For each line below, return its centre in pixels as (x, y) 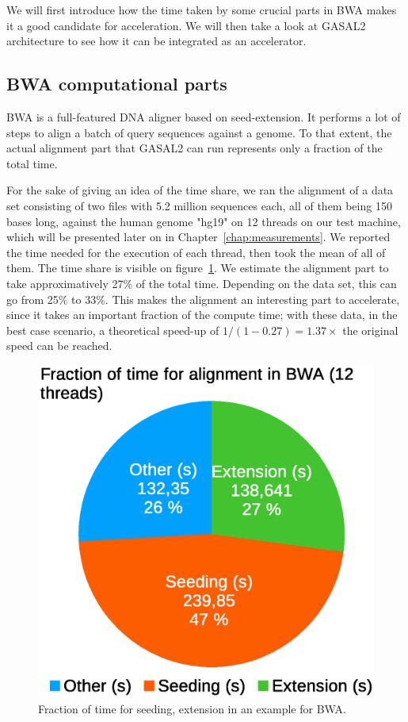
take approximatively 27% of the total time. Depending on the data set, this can (202, 283)
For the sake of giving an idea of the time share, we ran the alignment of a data (200, 190)
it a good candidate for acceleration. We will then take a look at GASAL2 (186, 25)
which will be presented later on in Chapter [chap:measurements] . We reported (198, 237)
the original (370, 330)
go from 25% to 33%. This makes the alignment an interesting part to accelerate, (203, 299)
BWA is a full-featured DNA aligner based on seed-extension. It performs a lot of (204, 116)
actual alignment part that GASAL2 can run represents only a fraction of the (194, 148)
